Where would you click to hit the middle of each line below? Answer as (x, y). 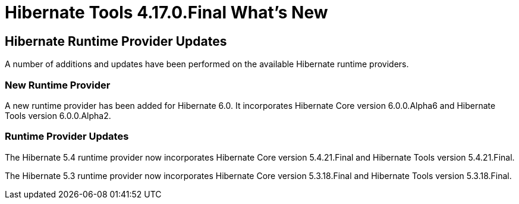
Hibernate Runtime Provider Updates (116, 41)
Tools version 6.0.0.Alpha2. (58, 115)
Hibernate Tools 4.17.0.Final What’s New (166, 12)
